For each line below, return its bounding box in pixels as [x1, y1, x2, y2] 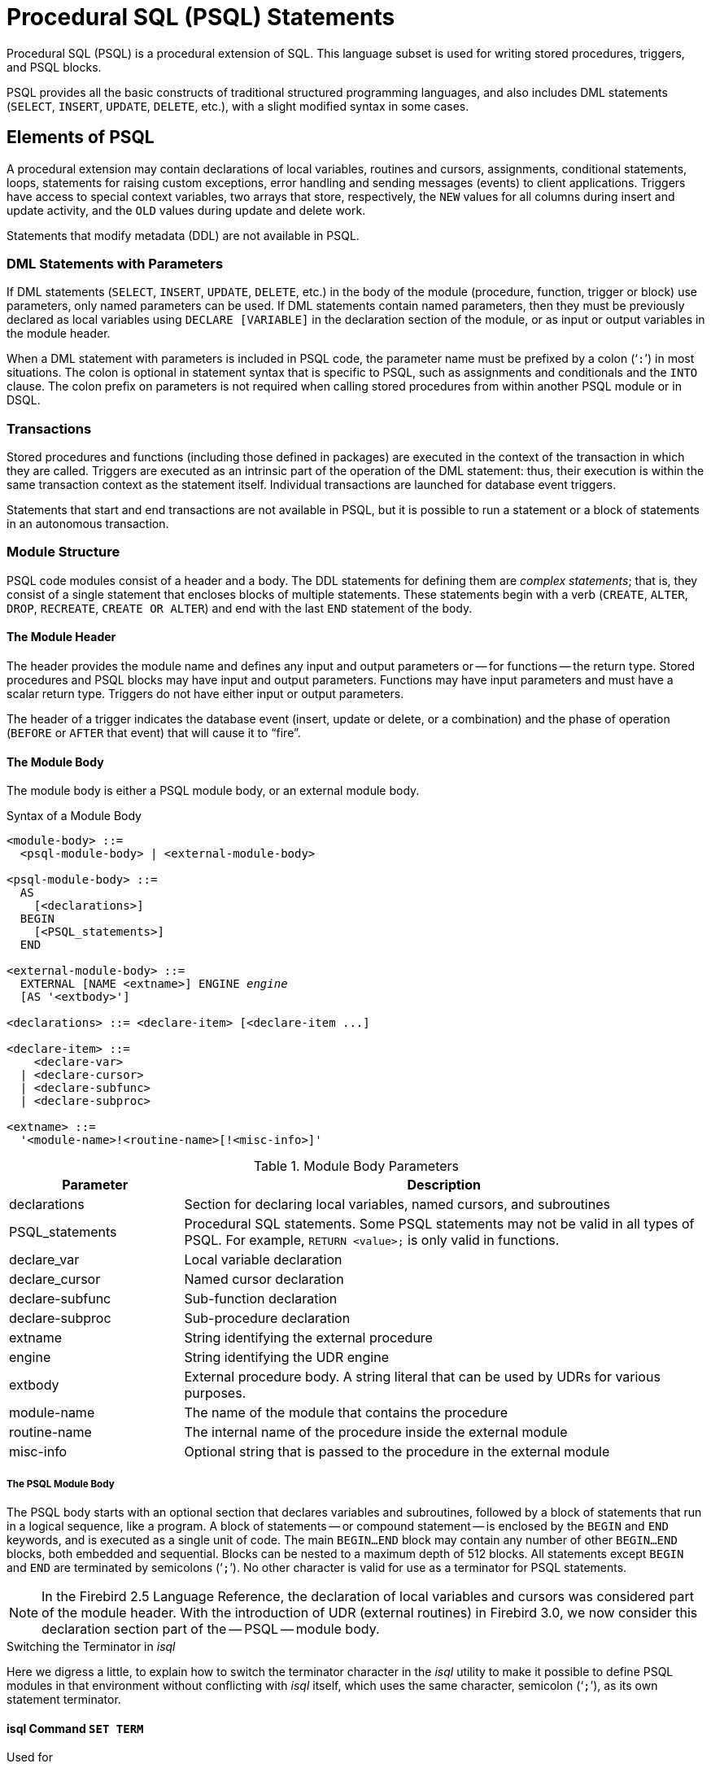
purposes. [184, 1385, 246, 1402]
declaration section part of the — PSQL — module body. [41, 1621, 380, 1638]
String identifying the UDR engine [184, 1349, 389, 1366]
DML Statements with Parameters [7, 255, 224, 272]
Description [407, 1176, 481, 1194]
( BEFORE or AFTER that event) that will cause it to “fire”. [7, 726, 301, 740]
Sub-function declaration [184, 1290, 338, 1307]
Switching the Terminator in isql [7, 1639, 176, 1654]
